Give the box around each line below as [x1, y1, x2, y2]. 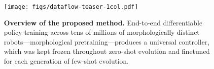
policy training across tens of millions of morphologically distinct [4, 27, 200, 37]
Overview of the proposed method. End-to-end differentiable [4, 17, 203, 27]
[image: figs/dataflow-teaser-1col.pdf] [4, 3, 139, 10]
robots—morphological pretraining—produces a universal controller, [4, 36, 210, 46]
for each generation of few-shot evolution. [4, 56, 129, 66]
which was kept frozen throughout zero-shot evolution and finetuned [4, 46, 210, 56]
